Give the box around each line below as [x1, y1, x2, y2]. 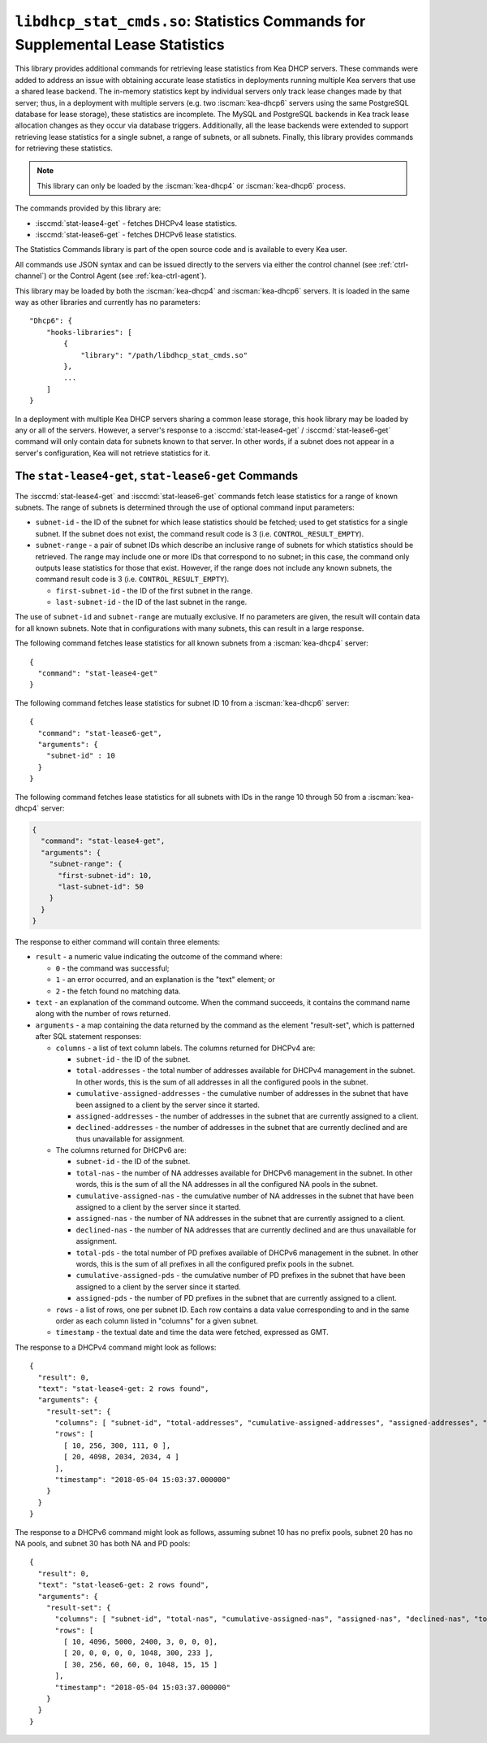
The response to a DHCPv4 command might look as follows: [15, 1342, 217, 1352]
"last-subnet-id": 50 [58, 882, 144, 891]
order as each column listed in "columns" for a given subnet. [55, 1315, 259, 1325]
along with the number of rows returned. [35, 1009, 170, 1019]
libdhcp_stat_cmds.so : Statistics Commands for [15, 12, 366, 30]
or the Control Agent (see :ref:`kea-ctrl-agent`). [48, 271, 207, 280]
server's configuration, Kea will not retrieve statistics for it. [15, 448, 211, 458]
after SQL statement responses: [35, 1032, 142, 1041]
